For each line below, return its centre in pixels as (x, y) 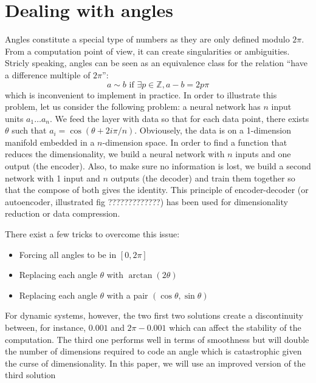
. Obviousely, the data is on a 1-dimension (213, 130)
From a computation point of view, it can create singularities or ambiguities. (147, 51)
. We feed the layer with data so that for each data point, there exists (179, 118)
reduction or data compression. (63, 213)
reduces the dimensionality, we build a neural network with (115, 154)
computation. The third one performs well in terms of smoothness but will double (157, 339)
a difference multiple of (48, 74)
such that (29, 130)
